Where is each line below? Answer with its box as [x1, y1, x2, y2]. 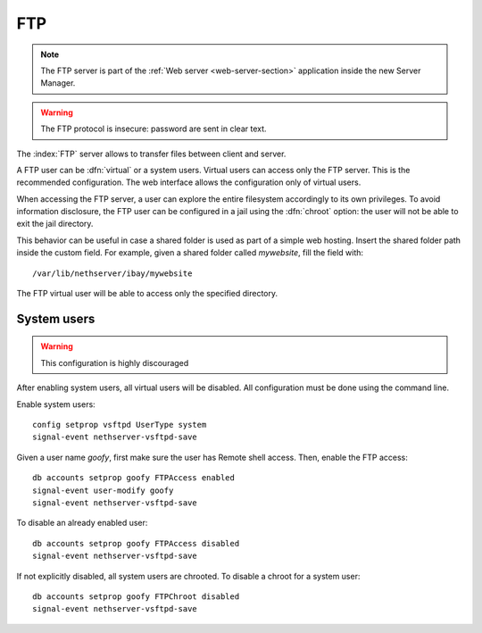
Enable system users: [16, 398, 96, 410]
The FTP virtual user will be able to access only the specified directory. [16, 288, 278, 299]
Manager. [40, 78, 76, 88]
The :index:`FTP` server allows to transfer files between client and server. [16, 148, 287, 159]
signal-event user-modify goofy [32, 485, 174, 496]
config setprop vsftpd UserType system [32, 420, 207, 429]
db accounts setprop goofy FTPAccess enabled [32, 473, 236, 483]
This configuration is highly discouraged [40, 357, 189, 368]
